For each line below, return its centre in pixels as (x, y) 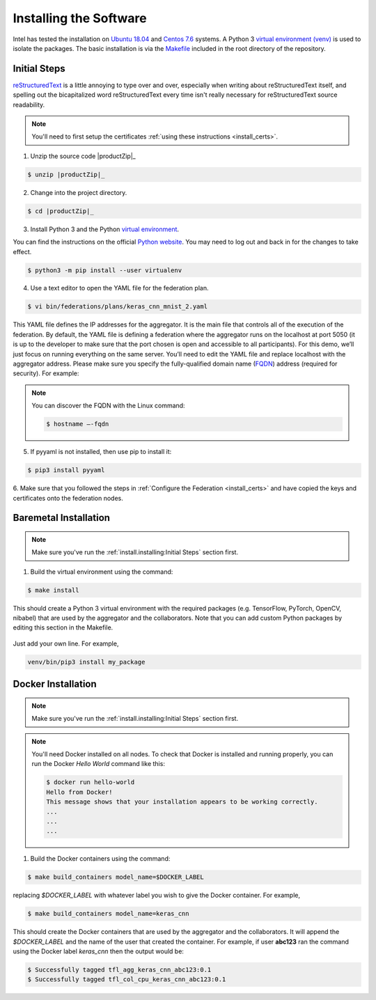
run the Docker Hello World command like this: (98, 764)
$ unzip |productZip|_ (66, 174)
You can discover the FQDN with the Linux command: (108, 406)
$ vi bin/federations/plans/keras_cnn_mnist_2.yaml (118, 307)
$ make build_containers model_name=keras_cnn (108, 914)
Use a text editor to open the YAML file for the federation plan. (119, 288)
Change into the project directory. (79, 192)
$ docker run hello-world (91, 782)
